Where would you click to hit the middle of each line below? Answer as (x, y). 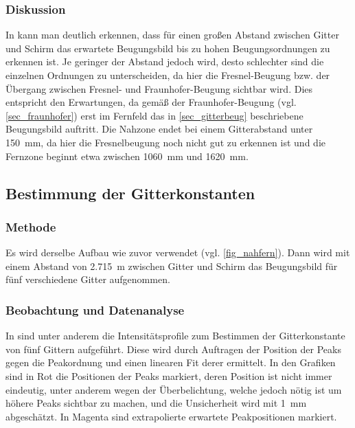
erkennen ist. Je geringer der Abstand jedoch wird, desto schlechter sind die (165, 61)
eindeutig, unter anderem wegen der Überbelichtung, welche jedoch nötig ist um (174, 389)
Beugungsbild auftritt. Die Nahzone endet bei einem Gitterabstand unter (159, 129)
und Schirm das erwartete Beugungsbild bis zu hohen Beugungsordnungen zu (168, 48)
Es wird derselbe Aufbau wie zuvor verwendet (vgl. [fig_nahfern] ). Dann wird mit (178, 252)
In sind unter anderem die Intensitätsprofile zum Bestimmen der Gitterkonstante (175, 336)
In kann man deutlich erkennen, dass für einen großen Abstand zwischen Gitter (172, 35)
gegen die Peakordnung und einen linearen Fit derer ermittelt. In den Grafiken (171, 362)
